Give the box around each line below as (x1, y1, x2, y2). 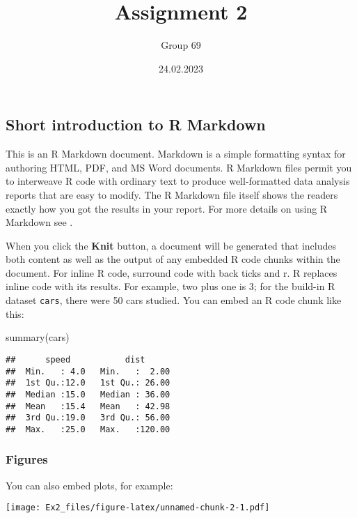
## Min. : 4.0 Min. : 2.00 (6, 366, 170, 376)
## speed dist (6, 354, 145, 365)
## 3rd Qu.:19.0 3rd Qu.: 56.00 (6, 413, 170, 423)
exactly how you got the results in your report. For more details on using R (6, 201, 328, 215)
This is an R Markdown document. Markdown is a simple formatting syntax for (6, 146, 346, 161)
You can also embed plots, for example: (6, 478, 173, 492)
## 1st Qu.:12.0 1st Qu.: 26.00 (6, 378, 170, 388)
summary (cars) (6, 330, 70, 344)
